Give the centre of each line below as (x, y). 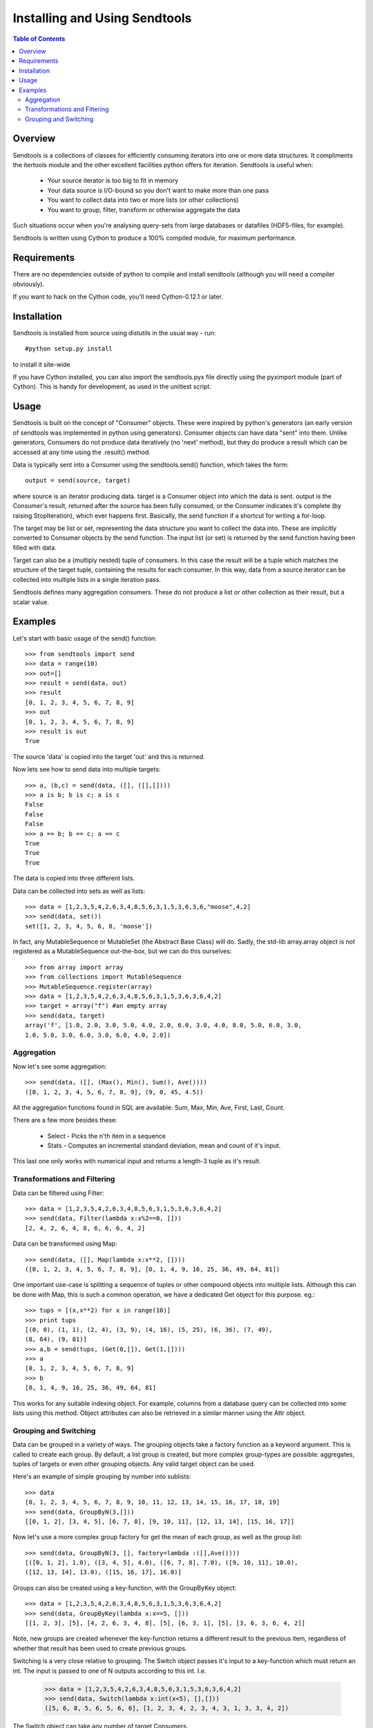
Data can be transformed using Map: (65, 1243)
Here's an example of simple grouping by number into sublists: (102, 1476)
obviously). (29, 284)
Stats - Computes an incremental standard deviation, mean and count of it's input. (164, 1146)
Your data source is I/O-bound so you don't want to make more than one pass (158, 190)
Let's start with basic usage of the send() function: (85, 638)
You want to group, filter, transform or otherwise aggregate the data (144, 209)
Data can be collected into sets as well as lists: (79, 891)
